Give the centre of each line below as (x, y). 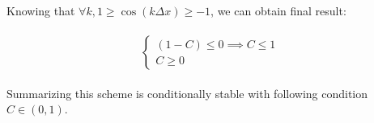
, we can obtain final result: (278, 10)
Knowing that (41, 10)
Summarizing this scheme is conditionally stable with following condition (187, 93)
